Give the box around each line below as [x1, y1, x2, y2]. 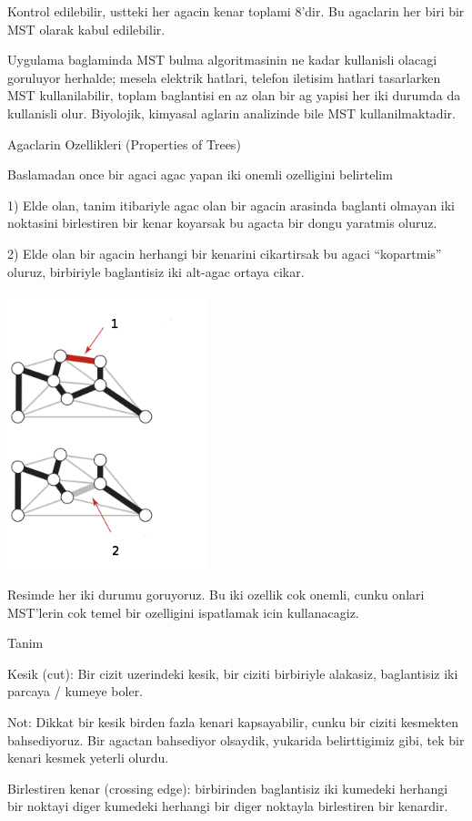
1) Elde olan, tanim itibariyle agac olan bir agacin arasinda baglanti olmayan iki [7, 195, 455, 214]
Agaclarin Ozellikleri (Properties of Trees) [7, 134, 241, 153]
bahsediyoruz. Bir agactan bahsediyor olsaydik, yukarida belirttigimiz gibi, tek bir [7, 730, 465, 749]
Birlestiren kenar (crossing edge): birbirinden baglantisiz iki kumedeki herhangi [7, 778, 448, 797]
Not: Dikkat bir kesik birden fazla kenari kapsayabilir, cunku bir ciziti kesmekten [7, 713, 459, 732]
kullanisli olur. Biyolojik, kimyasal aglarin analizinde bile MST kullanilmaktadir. [7, 103, 456, 122]
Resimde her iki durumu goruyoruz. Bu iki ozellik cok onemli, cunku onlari [7, 585, 425, 604]
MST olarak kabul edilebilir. [7, 19, 166, 38]
